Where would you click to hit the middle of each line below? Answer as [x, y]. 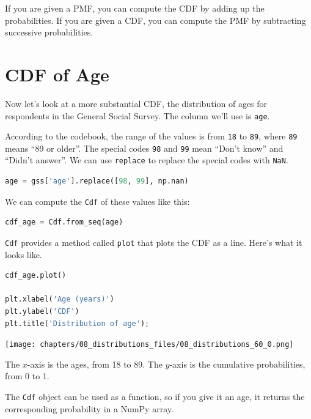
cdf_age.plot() [36, 276]
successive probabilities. [49, 32]
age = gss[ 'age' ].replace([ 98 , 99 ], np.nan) [97, 181]
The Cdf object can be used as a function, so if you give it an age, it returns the [155, 397]
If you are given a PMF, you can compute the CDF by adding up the [135, 8]
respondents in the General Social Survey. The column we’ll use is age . [137, 115]
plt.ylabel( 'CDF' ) [42, 311]
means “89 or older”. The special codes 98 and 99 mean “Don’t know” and [144, 148]
